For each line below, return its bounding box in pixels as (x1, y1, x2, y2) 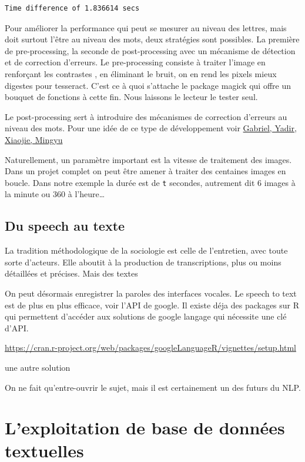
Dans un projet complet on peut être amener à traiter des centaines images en (5, 165, 286, 177)
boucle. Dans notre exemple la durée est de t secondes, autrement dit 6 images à (5, 176, 296, 188)
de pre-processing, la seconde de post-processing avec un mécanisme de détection (5, 44, 296, 56)
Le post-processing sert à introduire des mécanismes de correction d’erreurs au (5, 110, 287, 122)
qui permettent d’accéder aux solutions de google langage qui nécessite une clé (5, 310, 287, 323)
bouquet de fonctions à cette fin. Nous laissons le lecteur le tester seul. (5, 91, 258, 103)
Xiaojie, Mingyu (5, 133, 63, 145)
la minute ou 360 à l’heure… (5, 188, 105, 200)
